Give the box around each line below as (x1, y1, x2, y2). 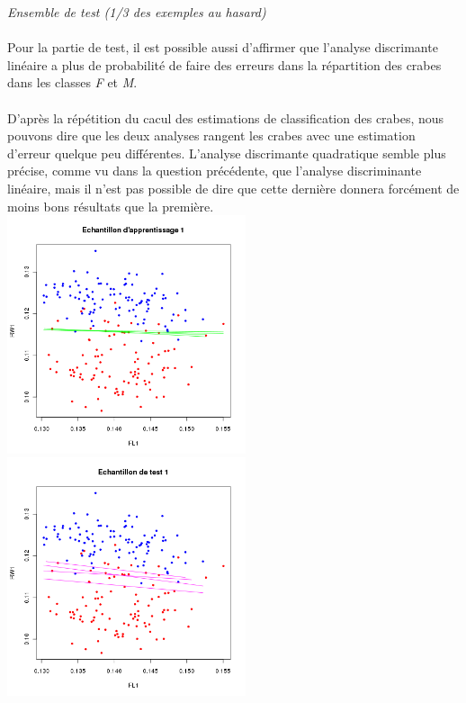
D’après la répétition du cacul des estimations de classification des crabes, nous (7, 108, 444, 127)
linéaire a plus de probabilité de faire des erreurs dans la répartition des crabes (7, 55, 442, 74)
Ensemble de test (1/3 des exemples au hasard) (7, 3, 266, 21)
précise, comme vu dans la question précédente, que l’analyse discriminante (7, 161, 422, 180)
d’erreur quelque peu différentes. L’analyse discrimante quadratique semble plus (7, 143, 446, 162)
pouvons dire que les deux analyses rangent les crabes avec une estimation (7, 126, 416, 145)
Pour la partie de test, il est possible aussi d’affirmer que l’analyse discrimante (7, 38, 438, 57)
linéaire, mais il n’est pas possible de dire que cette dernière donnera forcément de (7, 178, 460, 197)
